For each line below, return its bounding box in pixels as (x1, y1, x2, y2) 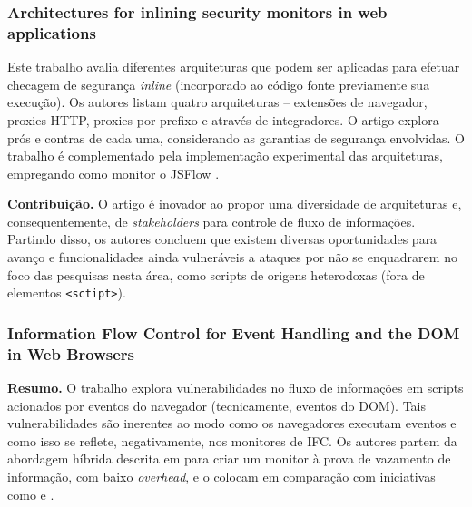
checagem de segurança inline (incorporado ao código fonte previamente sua (7, 74, 430, 93)
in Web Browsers (7, 342, 135, 365)
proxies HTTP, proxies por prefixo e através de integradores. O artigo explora (7, 110, 439, 129)
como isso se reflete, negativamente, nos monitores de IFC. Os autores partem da (7, 431, 457, 450)
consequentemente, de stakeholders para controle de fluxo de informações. (7, 211, 416, 230)
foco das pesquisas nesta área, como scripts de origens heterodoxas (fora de (7, 265, 425, 284)
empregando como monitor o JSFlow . (7, 163, 220, 182)
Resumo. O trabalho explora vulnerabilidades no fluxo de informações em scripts (7, 378, 464, 397)
